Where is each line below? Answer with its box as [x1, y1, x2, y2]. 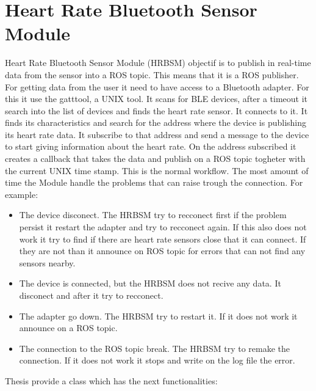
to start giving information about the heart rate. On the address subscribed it [5, 140, 296, 153]
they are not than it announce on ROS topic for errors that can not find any [19, 244, 306, 257]
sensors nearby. [19, 256, 76, 269]
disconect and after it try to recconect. [19, 289, 163, 301]
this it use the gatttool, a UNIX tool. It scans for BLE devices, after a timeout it [5, 92, 308, 105]
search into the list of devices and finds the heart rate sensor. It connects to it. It [5, 104, 308, 117]
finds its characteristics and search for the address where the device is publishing [5, 116, 307, 129]
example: [5, 188, 38, 200]
